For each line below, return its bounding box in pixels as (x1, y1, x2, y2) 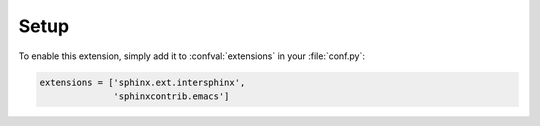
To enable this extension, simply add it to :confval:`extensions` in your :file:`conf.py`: (18, 50, 365, 62)
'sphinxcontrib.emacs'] (113, 90, 230, 102)
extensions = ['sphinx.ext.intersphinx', (39, 76, 246, 88)
